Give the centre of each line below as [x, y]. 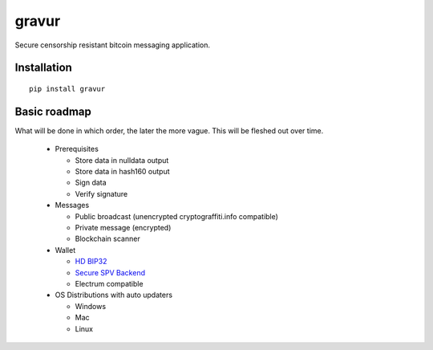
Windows [91, 306]
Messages [72, 206]
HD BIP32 [91, 262]
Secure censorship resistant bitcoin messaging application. [112, 45]
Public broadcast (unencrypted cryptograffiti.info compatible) [176, 216]
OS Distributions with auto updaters [113, 295]
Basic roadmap [53, 111]
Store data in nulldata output [122, 160]
